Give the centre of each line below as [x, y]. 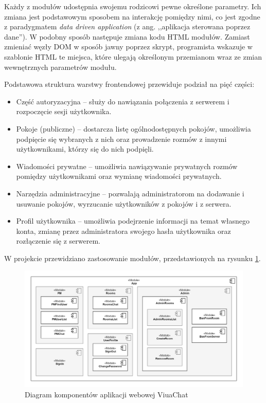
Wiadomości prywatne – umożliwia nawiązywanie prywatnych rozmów [127, 166]
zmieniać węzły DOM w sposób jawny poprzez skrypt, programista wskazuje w [128, 47]
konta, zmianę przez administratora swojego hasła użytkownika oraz [123, 231]
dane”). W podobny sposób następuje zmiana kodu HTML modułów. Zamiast [127, 36]
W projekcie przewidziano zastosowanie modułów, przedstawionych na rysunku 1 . [132, 258]
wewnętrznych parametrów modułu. [60, 67]
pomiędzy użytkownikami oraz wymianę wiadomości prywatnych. [119, 176]
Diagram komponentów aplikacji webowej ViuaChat [107, 394]
